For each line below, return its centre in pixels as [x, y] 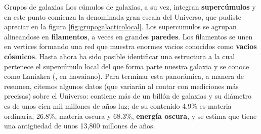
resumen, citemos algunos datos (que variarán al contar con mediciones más [121, 86]
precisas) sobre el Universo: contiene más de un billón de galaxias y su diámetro [128, 96]
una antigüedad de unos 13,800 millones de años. [80, 126]
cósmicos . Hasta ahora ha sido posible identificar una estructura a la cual [120, 56]
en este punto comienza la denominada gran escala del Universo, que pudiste [123, 16]
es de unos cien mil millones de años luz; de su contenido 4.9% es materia [118, 105]
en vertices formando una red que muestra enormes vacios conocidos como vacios [130, 46]
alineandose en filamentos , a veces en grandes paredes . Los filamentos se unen [128, 36]
